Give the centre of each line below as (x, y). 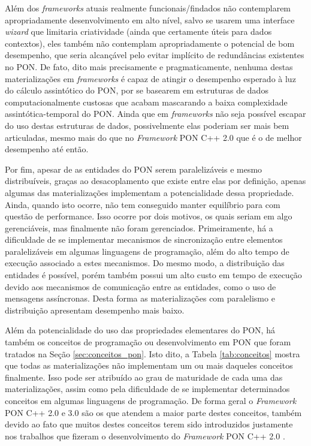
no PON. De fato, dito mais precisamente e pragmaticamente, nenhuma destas (149, 66)
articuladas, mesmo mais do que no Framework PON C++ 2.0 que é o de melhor (153, 137)
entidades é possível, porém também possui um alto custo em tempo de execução (153, 275)
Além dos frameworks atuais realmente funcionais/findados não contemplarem (148, 8)
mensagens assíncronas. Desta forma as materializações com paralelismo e (140, 298)
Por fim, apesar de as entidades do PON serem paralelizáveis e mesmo (134, 169)
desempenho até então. (47, 149)
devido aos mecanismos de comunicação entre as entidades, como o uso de (141, 286)
